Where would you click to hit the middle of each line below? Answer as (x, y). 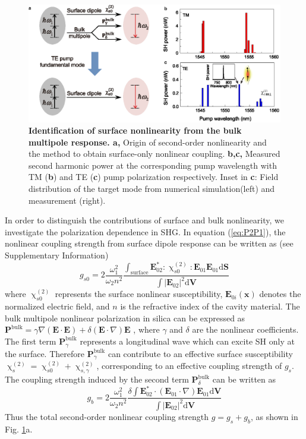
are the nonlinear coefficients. (245, 329)
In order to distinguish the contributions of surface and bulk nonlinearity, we (144, 220)
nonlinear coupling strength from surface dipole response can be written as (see (149, 243)
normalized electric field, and (57, 306)
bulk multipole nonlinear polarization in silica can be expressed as (125, 318)
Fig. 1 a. (19, 429)
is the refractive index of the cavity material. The (210, 306)
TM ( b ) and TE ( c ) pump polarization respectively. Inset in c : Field (154, 177)
